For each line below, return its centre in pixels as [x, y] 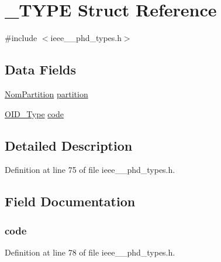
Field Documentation [70, 201]
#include [21, 38]
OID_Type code [34, 113]
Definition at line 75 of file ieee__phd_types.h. [90, 170]
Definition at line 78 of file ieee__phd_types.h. [90, 252]
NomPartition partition [46, 93]
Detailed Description [69, 145]
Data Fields [41, 69]
